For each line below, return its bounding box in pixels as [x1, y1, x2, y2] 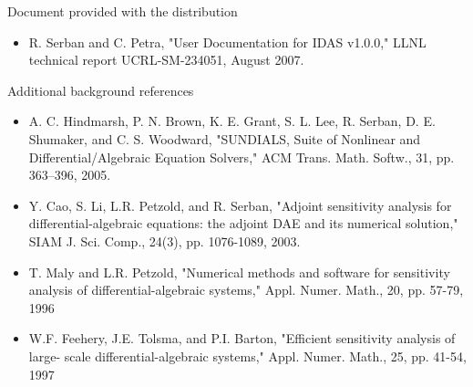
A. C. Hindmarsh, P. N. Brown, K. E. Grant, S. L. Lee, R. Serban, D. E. [28, 111, 436, 131]
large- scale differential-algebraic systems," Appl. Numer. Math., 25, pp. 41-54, [28, 346, 467, 365]
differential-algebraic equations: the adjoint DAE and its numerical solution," [28, 214, 458, 233]
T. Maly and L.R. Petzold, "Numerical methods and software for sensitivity [28, 262, 450, 281]
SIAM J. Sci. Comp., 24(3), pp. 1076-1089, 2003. [28, 231, 301, 250]
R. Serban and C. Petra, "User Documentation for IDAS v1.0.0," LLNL [28, 32, 427, 51]
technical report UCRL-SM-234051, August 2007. [28, 50, 304, 69]
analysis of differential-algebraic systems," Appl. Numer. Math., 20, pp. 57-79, [28, 280, 464, 299]
